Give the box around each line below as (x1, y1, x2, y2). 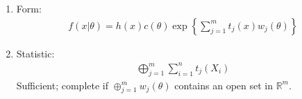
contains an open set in (174, 78, 273, 92)
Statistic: (16, 46, 55, 60)
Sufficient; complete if (16, 78, 109, 92)
